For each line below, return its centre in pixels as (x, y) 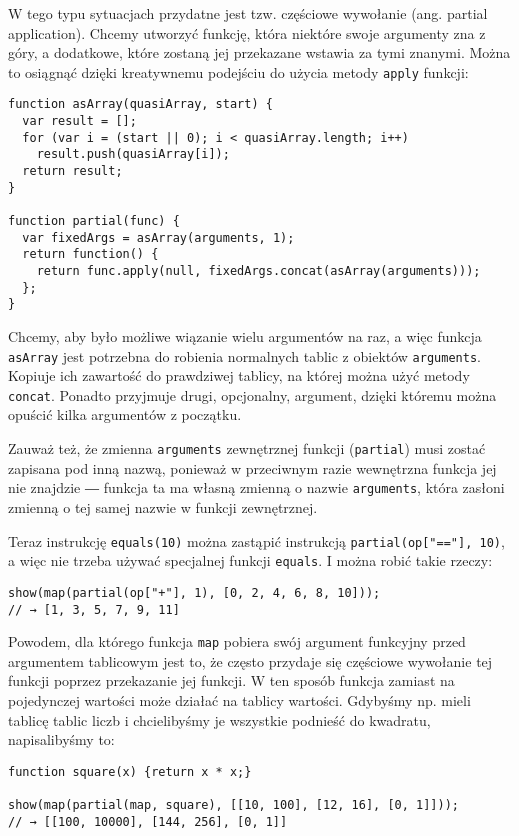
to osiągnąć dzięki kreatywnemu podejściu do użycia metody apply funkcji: (238, 71)
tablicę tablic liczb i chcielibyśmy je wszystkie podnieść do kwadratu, (219, 719)
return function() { (90, 254)
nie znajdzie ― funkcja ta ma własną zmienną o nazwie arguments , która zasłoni (256, 487)
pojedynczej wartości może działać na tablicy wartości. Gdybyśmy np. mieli (239, 700)
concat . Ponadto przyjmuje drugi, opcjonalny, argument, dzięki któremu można (252, 394)
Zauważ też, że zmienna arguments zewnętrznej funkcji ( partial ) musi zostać (247, 448)
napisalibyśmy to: (61, 739)
